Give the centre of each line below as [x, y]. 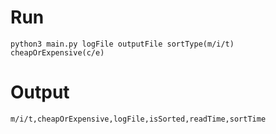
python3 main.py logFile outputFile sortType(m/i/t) [122, 44]
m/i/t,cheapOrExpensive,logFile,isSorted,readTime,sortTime [138, 119]
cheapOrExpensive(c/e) [57, 52]
